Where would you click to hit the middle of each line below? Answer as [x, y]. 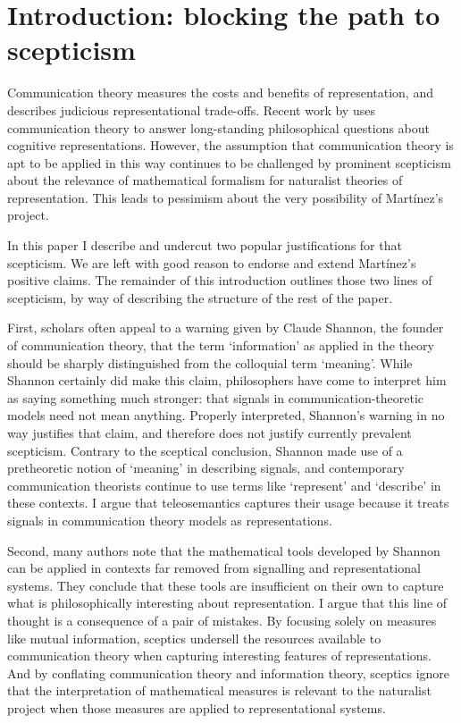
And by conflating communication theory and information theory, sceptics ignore [229, 673]
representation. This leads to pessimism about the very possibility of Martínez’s [226, 197]
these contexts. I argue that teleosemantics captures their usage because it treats [228, 503]
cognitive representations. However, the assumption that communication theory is [230, 145]
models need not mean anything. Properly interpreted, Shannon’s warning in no [226, 415]
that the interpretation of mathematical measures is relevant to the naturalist [219, 690]
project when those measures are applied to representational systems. [197, 707]
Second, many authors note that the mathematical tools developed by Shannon [224, 550]
